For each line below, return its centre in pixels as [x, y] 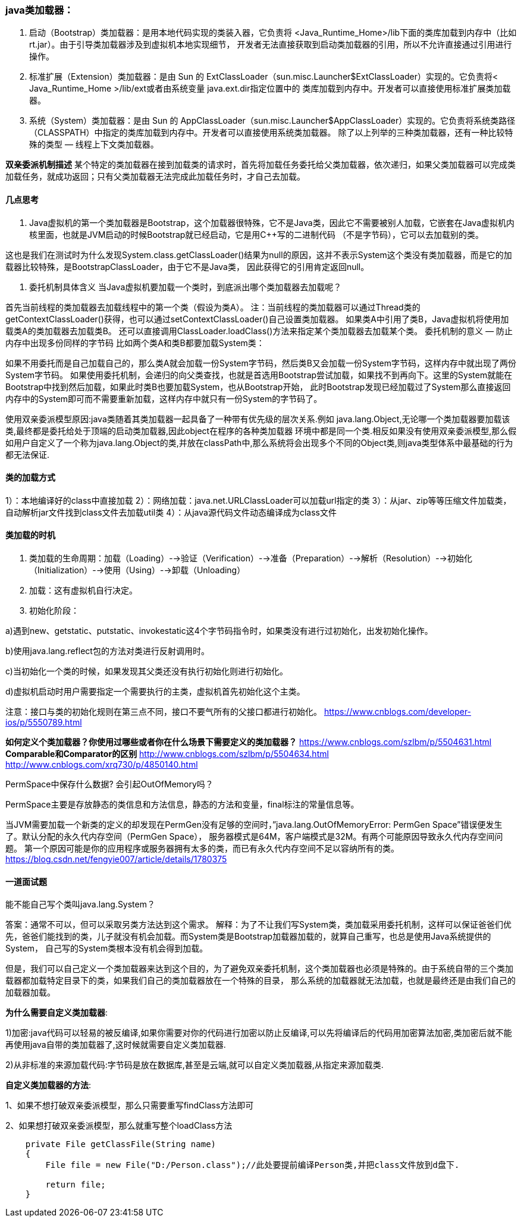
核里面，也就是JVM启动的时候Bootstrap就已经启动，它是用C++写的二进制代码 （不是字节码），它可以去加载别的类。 [257, 234]
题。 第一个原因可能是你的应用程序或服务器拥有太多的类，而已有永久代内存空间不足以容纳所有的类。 [202, 849]
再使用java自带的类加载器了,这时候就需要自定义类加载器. [116, 1045]
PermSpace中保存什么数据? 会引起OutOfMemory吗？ [109, 784]
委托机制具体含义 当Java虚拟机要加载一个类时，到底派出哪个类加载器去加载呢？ [186, 287]
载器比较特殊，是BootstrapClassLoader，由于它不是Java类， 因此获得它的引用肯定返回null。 [187, 266]
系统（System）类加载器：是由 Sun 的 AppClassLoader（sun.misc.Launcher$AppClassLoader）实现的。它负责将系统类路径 [272, 121]
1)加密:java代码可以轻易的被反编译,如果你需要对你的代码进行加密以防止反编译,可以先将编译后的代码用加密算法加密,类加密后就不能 [259, 1033]
